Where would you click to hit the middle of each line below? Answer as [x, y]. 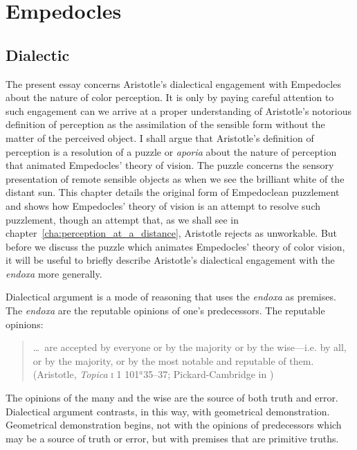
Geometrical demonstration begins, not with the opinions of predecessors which [174, 425]
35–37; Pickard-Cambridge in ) [209, 374]
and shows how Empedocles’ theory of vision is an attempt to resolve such [163, 205]
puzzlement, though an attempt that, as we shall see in [122, 219]
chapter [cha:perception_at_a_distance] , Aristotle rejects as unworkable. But [172, 233]
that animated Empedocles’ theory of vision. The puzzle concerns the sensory [170, 165]
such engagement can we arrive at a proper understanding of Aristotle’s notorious [178, 110]
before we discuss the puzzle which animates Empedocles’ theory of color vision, [175, 246]
